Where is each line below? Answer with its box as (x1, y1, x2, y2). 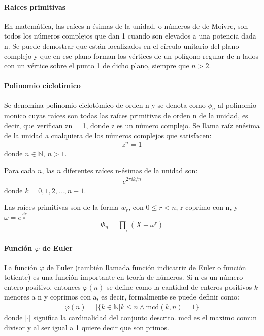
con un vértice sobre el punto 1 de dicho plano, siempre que (4, 60, 189, 71)
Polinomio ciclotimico (4, 80, 81, 91)
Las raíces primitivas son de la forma (4, 202, 119, 212)
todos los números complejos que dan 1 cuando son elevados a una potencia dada (4, 30, 256, 41)
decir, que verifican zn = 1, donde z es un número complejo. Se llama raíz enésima (4, 120, 260, 130)
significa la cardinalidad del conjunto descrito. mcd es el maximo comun (33, 312, 257, 323)
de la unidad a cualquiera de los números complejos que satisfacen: (4, 130, 212, 140)
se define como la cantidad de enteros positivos (107, 281, 252, 292)
